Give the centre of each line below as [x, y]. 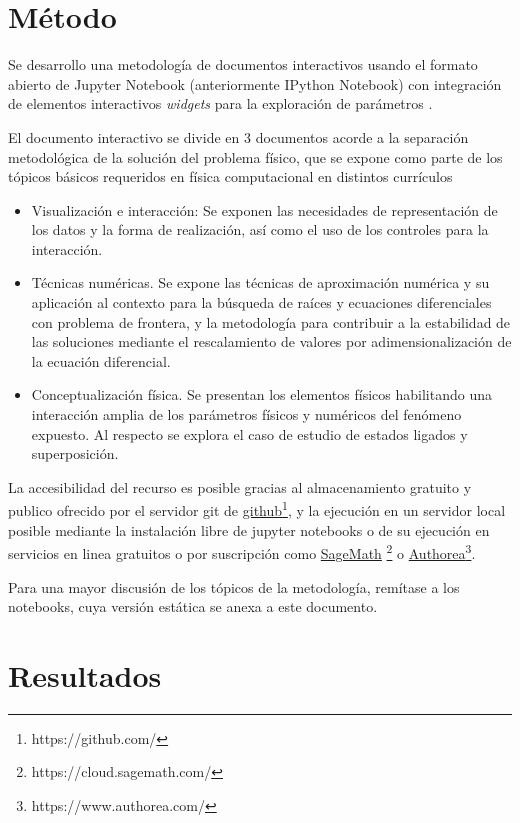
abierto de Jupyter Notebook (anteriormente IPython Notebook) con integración [255, 83]
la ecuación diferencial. [101, 360]
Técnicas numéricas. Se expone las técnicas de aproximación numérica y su [260, 282]
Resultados [85, 674]
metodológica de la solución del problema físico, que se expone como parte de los [255, 156]
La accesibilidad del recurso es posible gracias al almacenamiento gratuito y [240, 486]
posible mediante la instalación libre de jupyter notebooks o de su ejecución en [249, 529]
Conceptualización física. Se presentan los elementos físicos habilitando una [261, 394]
